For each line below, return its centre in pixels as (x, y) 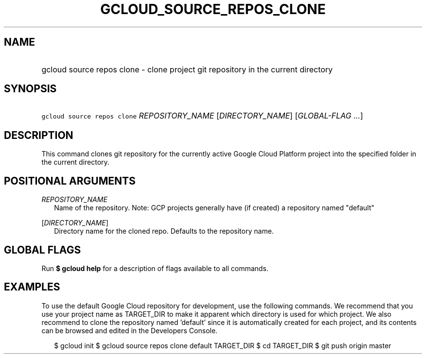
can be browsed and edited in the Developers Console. (130, 330)
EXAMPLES (32, 287)
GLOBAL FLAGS (43, 250)
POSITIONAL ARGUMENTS (70, 181)
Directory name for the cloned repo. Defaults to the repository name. (164, 231)
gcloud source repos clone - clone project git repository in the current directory (187, 69)
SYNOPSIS (30, 89)
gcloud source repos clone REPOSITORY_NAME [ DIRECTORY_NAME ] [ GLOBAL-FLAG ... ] (202, 116)
